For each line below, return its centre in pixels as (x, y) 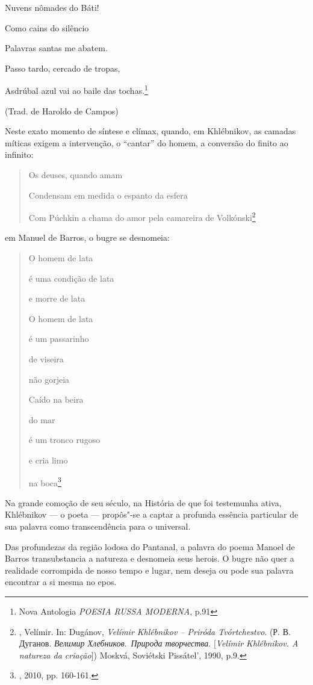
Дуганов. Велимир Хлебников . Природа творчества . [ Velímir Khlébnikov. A (159, 643)
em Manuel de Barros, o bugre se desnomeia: (87, 237)
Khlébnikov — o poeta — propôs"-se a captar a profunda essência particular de (152, 514)
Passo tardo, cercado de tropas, (63, 68)
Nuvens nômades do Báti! (52, 7)
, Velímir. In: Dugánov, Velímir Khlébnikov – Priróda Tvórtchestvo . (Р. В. (155, 631)
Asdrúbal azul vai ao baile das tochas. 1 (76, 90)
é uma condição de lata (71, 278)
